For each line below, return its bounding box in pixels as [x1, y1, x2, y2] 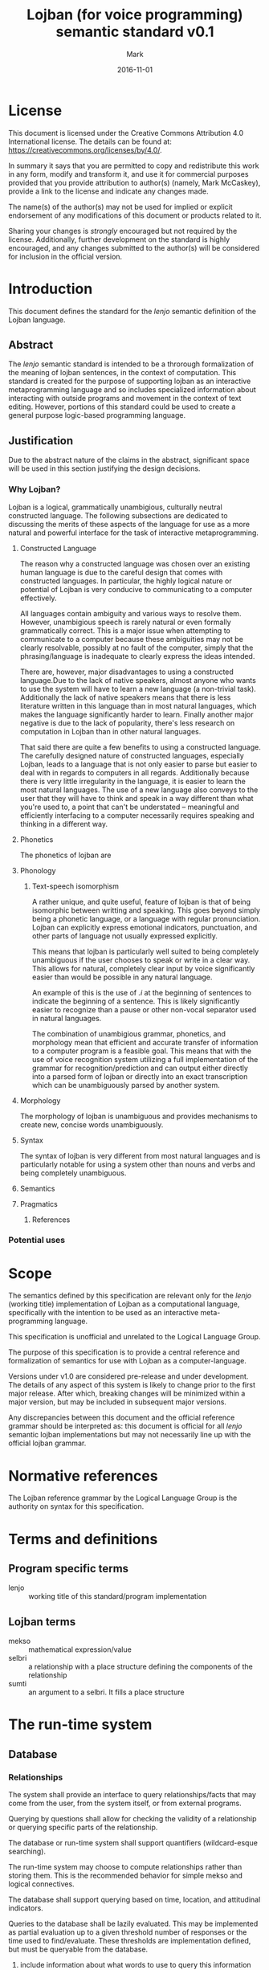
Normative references [8, 1466, 158, 1485]
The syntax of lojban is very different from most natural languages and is [19, 1151, 261, 1160]
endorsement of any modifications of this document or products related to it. [8, 210, 262, 220]
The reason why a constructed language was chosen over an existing [19, 558, 251, 568]
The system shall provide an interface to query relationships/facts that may [8, 1790, 257, 1800]
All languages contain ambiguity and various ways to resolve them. [19, 608, 242, 618]
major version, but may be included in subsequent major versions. [8, 1397, 227, 1407]
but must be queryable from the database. [8, 1944, 149, 1954]
